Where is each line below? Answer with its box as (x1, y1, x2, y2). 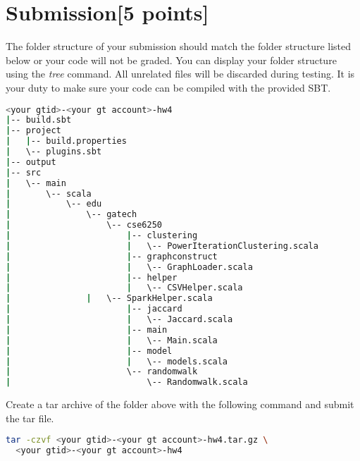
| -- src (6, 167, 42, 178)
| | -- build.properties (6, 136, 127, 147)
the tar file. (6, 410, 54, 425)
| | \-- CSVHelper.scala (6, 283, 243, 293)
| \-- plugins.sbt (6, 147, 102, 156)
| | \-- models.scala (6, 356, 228, 367)
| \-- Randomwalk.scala (6, 377, 248, 388)
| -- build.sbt (6, 115, 72, 125)
